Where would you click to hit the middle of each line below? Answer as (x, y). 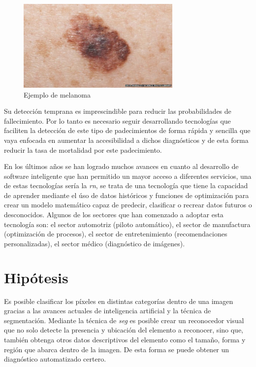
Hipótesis (36, 277)
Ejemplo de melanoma (57, 94)
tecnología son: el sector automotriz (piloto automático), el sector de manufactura (127, 224)
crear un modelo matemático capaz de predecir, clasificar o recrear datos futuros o (128, 205)
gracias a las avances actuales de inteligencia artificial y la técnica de (108, 311)
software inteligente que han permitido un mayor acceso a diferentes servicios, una (128, 176)
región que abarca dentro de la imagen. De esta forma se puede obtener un (117, 349)
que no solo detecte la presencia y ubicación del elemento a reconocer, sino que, (124, 330)
